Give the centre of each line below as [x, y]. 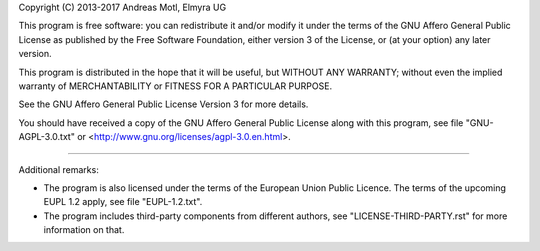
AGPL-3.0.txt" [46, 137]
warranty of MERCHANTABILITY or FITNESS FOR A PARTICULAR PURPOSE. [175, 86]
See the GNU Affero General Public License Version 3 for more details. [163, 104]
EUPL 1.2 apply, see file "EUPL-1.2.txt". [123, 202]
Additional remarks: [58, 169]
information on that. [84, 230]
